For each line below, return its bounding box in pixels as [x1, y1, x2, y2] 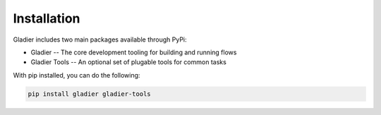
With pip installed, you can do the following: [13, 71, 140, 79]
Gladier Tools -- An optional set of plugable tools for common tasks [30, 58, 227, 66]
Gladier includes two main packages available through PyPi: [13, 35, 187, 44]
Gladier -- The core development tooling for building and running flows [30, 48, 237, 56]
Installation [13, 11, 80, 26]
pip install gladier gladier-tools [28, 90, 151, 98]
